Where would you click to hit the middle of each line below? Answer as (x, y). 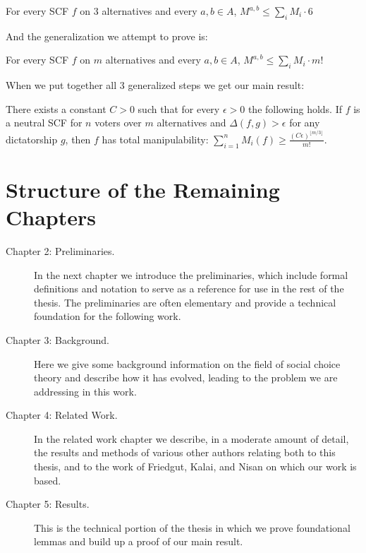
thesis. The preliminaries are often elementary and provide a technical (185, 302)
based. (48, 480)
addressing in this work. (85, 391)
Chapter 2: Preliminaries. (60, 250)
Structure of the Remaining (143, 189)
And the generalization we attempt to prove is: (107, 36)
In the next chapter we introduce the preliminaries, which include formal (191, 274)
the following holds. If (295, 108)
